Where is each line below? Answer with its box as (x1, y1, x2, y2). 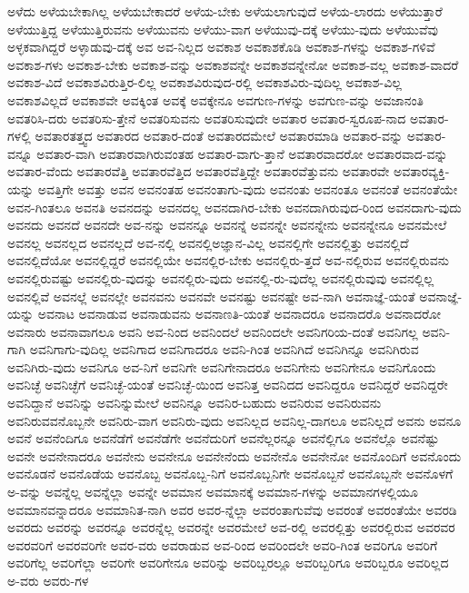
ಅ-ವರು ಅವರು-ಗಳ (7, 571, 89, 589)
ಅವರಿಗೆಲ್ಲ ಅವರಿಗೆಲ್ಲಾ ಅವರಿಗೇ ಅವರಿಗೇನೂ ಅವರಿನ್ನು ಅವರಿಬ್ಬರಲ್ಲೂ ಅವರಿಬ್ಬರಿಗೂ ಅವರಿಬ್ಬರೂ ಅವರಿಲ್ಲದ (7, 553, 449, 572)
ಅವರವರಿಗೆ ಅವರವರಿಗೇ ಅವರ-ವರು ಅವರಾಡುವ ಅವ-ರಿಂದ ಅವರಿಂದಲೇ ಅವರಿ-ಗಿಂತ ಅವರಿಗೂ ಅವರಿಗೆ (7, 535, 438, 554)
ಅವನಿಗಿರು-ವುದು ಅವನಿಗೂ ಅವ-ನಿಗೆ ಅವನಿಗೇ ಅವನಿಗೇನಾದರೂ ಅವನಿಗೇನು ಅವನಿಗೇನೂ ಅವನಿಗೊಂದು (7, 357, 436, 376)
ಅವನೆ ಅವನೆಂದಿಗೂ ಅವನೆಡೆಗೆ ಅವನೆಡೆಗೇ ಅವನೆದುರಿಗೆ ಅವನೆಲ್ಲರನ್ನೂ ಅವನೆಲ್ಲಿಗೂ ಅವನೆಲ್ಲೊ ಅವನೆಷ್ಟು (7, 429, 439, 448)
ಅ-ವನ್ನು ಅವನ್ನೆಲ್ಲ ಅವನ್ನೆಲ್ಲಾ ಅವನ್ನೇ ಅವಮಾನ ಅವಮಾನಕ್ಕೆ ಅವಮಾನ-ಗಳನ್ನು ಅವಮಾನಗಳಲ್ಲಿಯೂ (7, 482, 419, 501)
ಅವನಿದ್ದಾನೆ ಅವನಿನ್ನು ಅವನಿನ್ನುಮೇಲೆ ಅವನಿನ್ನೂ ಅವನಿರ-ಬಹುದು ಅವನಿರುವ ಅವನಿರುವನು (7, 393, 382, 412)
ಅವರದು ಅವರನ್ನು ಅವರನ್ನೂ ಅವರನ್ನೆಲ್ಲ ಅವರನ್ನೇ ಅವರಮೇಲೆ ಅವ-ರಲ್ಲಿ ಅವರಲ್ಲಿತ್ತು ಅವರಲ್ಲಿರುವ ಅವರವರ (7, 518, 455, 537)
